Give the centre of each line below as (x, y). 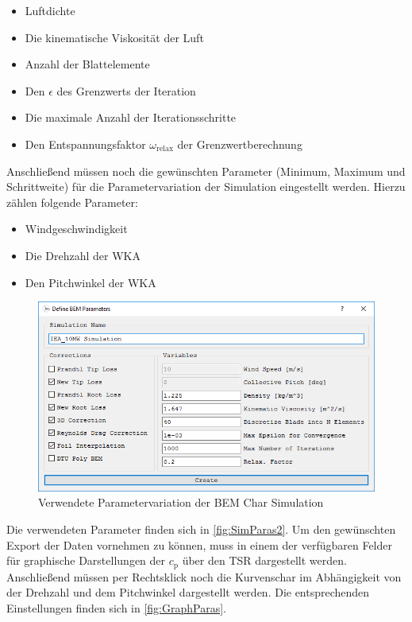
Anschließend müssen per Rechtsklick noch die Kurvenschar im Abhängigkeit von (204, 576)
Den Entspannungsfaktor (85, 144)
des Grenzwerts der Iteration (126, 90)
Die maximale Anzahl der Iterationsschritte (131, 117)
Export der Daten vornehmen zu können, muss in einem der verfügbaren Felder (199, 544)
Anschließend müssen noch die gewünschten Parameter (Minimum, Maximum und (206, 171)
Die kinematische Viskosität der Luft (114, 37)
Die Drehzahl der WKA (83, 255)
